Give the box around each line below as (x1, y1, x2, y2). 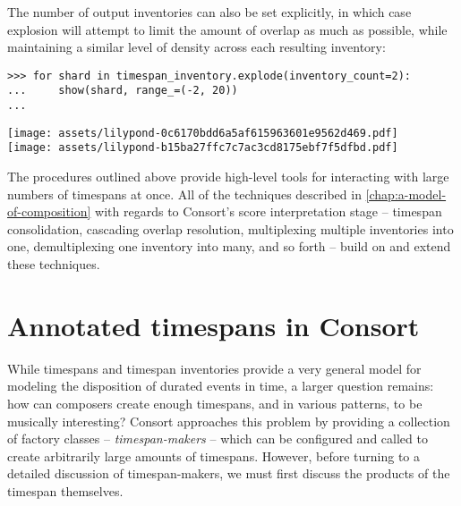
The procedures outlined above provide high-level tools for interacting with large (7, 167, 449, 186)
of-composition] (7, 202, 91, 221)
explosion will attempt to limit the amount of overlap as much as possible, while (7, 20, 448, 38)
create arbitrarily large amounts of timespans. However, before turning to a (7, 446, 420, 465)
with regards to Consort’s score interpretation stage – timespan (95, 202, 442, 221)
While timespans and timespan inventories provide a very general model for (7, 358, 422, 377)
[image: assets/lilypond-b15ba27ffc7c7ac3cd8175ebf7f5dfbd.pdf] (7, 141, 398, 155)
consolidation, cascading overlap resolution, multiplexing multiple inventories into (7, 219, 454, 238)
